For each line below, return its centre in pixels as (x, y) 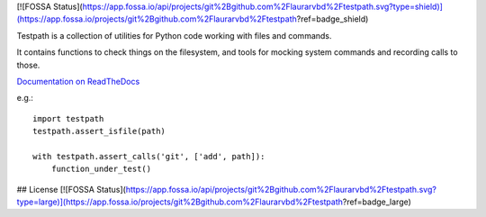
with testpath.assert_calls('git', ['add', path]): (149, 156)
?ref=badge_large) (377, 202)
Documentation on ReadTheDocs (78, 81)
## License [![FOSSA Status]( (71, 189)
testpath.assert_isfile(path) (99, 131)
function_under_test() (101, 169)
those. (28, 65)
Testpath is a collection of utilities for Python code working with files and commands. (174, 35)
